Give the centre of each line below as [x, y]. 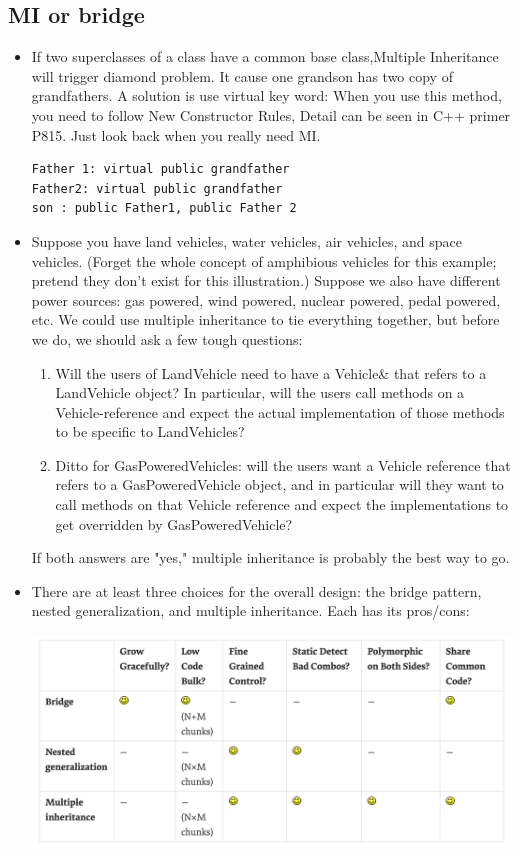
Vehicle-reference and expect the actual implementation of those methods [280, 411]
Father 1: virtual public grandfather [160, 169]
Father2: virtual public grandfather [157, 188]
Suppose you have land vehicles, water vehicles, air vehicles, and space [246, 240]
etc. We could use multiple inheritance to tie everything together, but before [265, 319]
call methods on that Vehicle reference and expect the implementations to [282, 504]
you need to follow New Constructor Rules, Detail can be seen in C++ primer [271, 114]
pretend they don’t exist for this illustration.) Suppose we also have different [266, 280]
